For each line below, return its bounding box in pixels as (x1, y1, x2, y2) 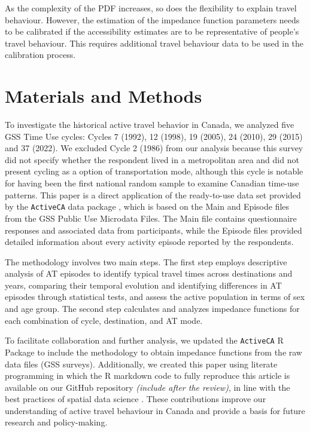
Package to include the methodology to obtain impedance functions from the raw (5, 345, 302, 358)
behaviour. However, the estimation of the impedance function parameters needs (5, 13, 300, 26)
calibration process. (5, 48, 76, 61)
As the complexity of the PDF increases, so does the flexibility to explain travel (5, 2, 297, 14)
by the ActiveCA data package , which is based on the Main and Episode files (5, 200, 290, 213)
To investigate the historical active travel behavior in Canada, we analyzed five (5, 118, 294, 131)
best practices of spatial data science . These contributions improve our (5, 393, 266, 405)
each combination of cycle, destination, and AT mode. (5, 314, 203, 326)
